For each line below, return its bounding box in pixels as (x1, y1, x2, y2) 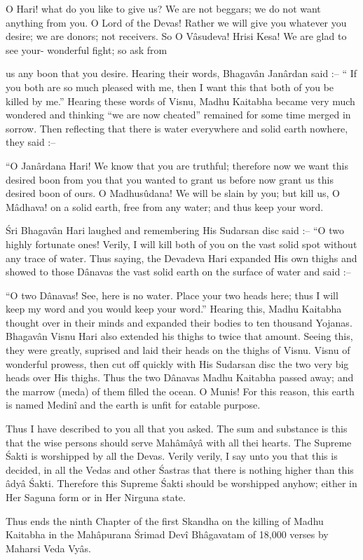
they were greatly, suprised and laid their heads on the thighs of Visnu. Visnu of (6, 343, 350, 357)
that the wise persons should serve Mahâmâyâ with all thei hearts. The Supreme (6, 435, 352, 449)
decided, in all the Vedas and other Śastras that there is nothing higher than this (6, 462, 354, 477)
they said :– (6, 135, 56, 149)
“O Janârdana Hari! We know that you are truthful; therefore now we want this (6, 158, 348, 172)
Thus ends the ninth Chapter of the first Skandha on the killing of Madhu (6, 513, 324, 528)
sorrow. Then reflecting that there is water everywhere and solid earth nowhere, (6, 121, 348, 135)
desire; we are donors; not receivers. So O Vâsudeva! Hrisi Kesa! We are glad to (6, 29, 347, 43)
